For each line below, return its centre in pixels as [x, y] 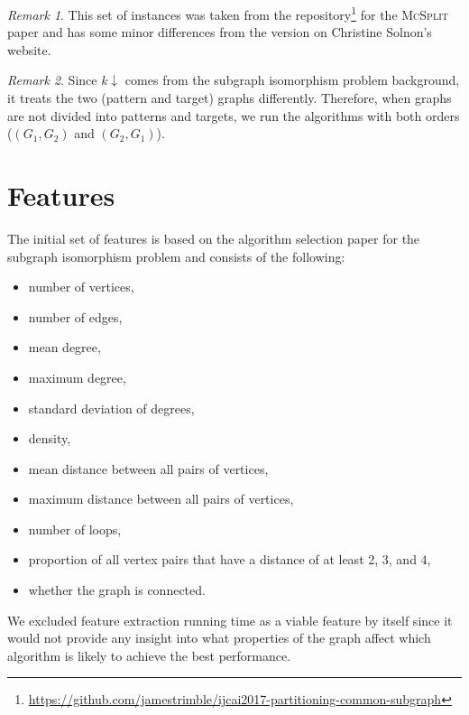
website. [29, 49]
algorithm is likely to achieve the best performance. [149, 655]
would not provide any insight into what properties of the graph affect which [219, 638]
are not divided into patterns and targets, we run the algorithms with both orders [234, 115]
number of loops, [75, 529]
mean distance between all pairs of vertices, [148, 468]
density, [50, 438]
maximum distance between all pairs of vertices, [161, 499]
